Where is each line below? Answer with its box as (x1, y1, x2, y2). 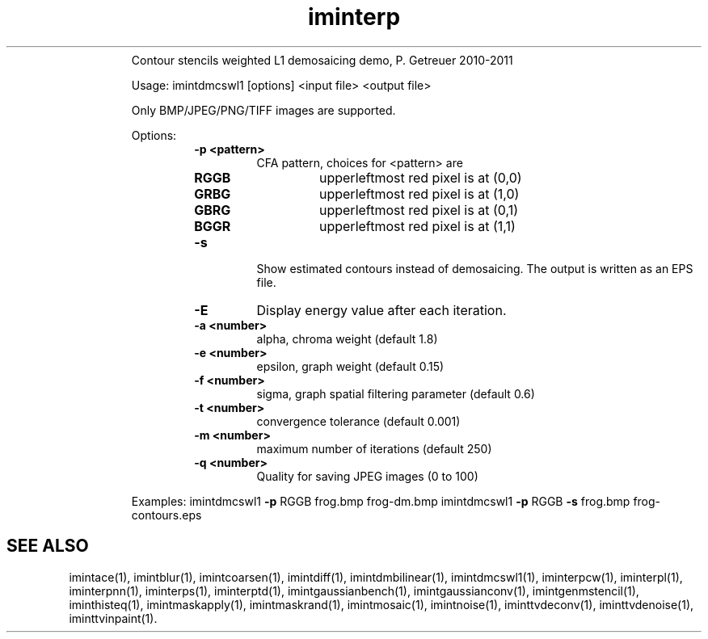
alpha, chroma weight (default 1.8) (256, 331, 438, 346)
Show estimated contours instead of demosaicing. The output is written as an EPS (256, 261, 693, 275)
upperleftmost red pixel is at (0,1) (318, 201, 518, 218)
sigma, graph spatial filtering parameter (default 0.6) (256, 386, 535, 401)
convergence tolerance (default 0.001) (256, 414, 461, 428)
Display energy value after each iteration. (256, 301, 507, 318)
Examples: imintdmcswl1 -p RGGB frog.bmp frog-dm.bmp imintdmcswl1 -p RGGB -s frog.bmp (131, 494, 630, 508)
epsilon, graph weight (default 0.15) (256, 359, 445, 373)
